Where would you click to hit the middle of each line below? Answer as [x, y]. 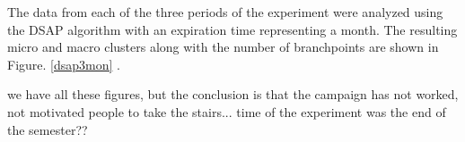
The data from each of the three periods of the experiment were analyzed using [225, 12]
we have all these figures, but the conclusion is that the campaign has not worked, [233, 94]
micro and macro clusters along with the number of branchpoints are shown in [223, 47]
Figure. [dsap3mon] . [64, 64]
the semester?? [48, 129]
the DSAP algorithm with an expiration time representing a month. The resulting [232, 29]
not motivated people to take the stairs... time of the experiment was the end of [227, 111]
